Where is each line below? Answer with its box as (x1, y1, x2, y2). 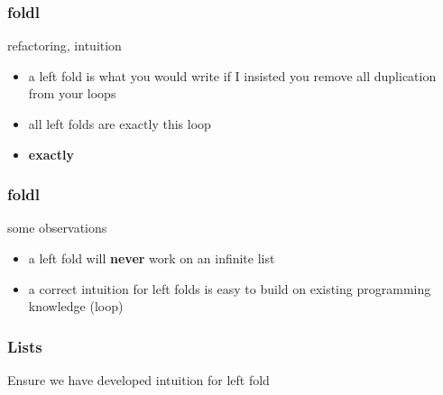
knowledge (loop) (28, 297, 124, 316)
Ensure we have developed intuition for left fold (7, 371, 270, 389)
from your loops (28, 84, 116, 103)
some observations (7, 218, 107, 237)
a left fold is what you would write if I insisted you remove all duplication (28, 66, 437, 85)
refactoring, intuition (7, 36, 122, 55)
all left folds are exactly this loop (28, 115, 211, 133)
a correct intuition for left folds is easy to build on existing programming (28, 279, 431, 298)
